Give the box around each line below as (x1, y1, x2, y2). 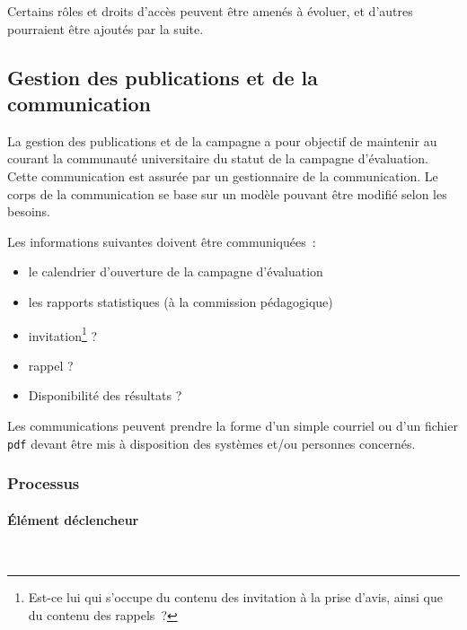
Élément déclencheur (7, 510, 139, 529)
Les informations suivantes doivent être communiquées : (7, 232, 316, 250)
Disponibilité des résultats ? (28, 386, 182, 405)
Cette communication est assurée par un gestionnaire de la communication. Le (7, 166, 438, 185)
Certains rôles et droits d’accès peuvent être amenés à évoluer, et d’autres (7, 2, 413, 20)
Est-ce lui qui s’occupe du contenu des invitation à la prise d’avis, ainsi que (28, 588, 443, 607)
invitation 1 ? (28, 323, 98, 345)
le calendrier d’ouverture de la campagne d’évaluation (28, 262, 323, 281)
